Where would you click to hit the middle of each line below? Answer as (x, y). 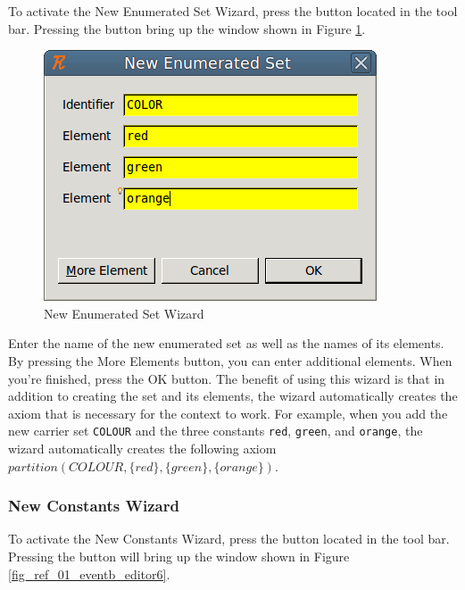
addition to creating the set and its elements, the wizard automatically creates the (233, 396)
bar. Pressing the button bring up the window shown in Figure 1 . (187, 28)
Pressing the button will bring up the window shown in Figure (179, 556)
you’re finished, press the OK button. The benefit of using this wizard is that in (227, 378)
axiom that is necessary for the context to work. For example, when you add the (228, 413)
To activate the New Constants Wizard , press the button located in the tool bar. (229, 539)
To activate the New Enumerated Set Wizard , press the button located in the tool (233, 11)
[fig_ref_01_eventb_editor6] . (89, 573)
